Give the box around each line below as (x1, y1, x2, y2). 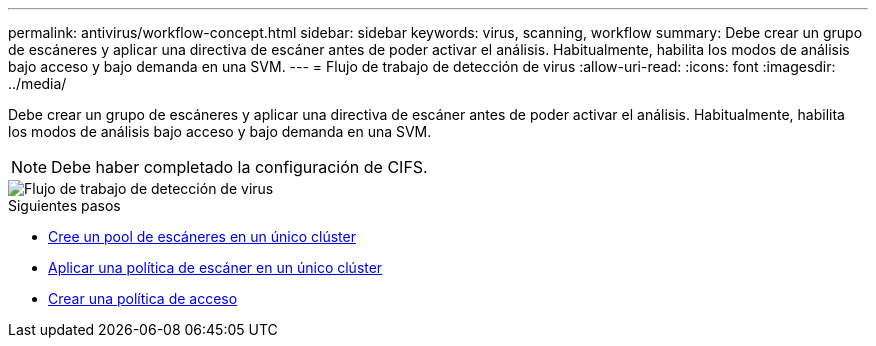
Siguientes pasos (8, 197, 121, 214)
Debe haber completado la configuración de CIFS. (51, 157, 428, 177)
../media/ (8, 75, 67, 92)
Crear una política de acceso (48, 290, 238, 307)
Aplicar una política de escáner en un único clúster (48, 259, 383, 276)
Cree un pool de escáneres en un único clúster (48, 228, 356, 245)
